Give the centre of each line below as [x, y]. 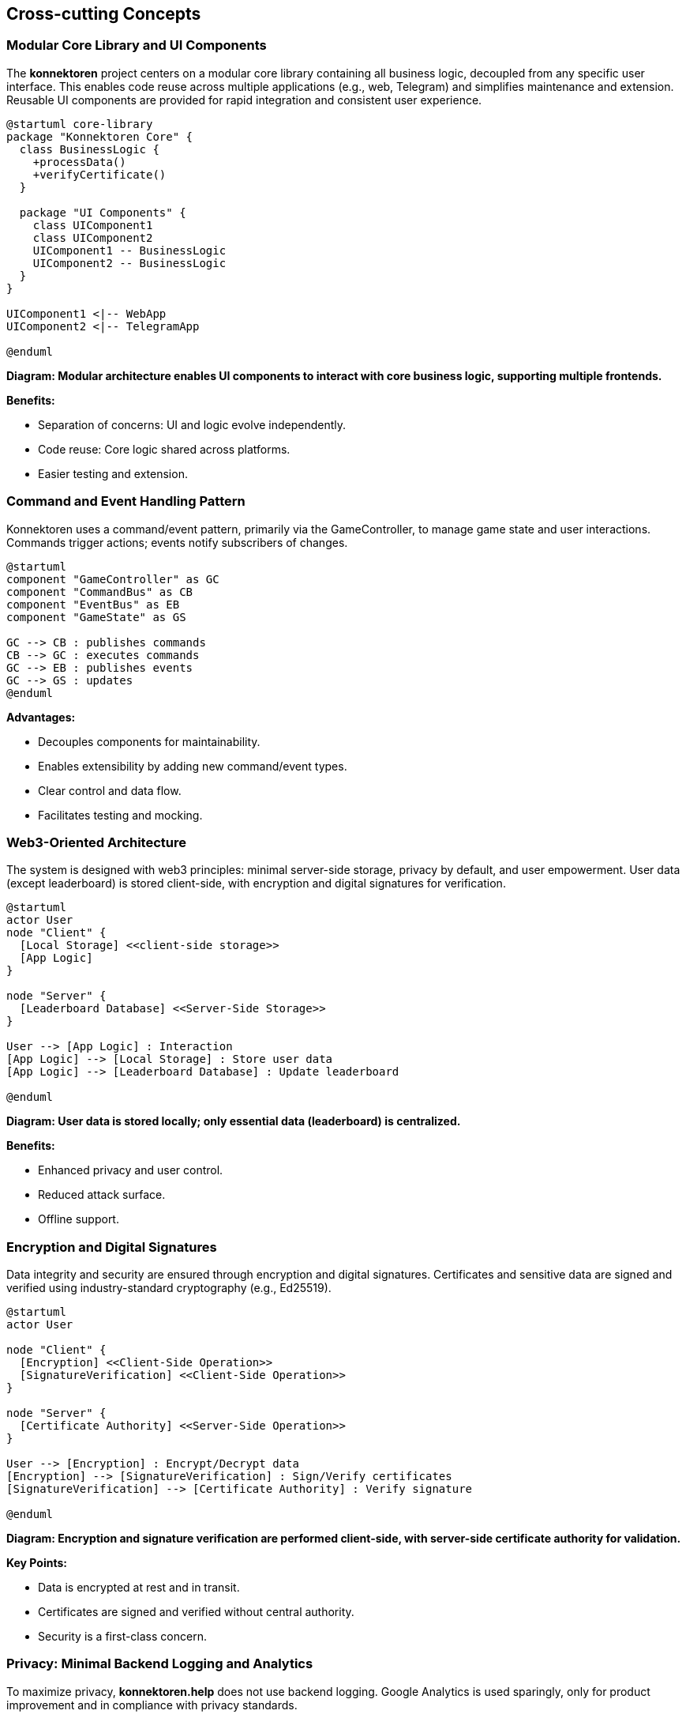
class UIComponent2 [93, 237]
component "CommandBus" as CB [100, 592]
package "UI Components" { [103, 212]
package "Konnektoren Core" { [100, 136]
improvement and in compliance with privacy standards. [152, 1705]
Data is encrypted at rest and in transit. [139, 1588]
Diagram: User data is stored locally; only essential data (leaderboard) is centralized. [234, 1121]
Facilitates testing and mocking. [120, 815]
